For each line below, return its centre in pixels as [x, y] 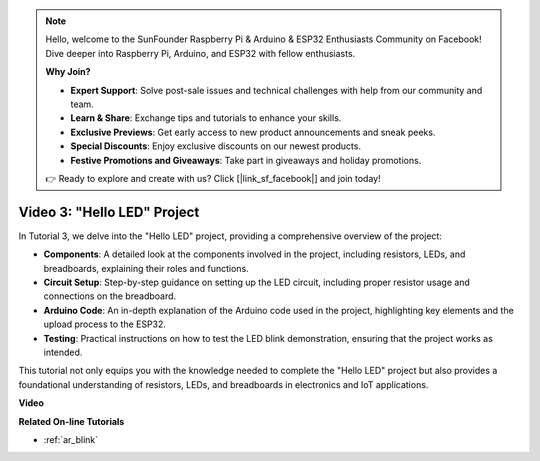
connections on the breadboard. [110, 296]
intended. [63, 352]
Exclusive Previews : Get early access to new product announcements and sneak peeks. [253, 132]
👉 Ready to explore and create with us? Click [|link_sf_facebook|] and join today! [213, 178]
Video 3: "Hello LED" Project [109, 211]
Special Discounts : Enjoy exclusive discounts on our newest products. [216, 146]
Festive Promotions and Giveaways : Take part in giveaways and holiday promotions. [246, 160]
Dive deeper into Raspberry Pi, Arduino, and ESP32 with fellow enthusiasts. [200, 53]
